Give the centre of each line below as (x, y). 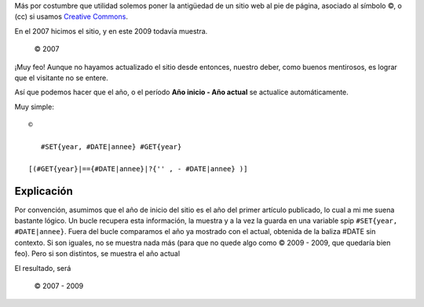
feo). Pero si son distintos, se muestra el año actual (97, 254)
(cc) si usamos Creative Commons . (71, 16)
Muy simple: (34, 107)
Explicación (44, 191)
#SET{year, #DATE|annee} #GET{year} (111, 146)
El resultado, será (43, 268)
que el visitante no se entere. (62, 78)
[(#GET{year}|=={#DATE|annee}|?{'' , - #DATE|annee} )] (138, 168)
